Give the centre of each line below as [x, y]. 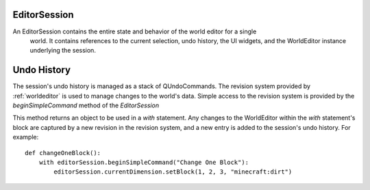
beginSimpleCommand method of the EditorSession [86, 105]
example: [26, 137]
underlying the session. [63, 51]
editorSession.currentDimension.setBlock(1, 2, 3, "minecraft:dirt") [173, 172]
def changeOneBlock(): [63, 153]
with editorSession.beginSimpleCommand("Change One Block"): [144, 162]
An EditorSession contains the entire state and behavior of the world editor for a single [135, 31]
